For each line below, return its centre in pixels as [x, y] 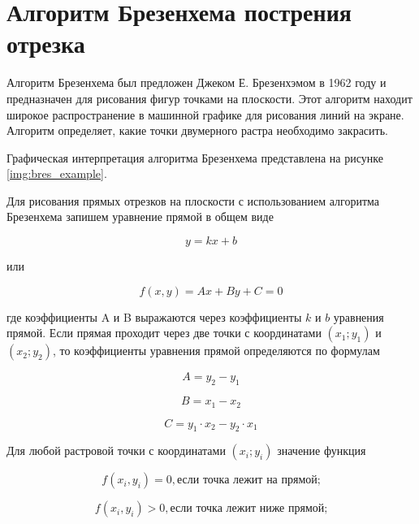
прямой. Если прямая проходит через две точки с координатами [164, 333]
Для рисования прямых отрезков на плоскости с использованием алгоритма [193, 200]
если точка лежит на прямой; [249, 481]
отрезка [46, 43]
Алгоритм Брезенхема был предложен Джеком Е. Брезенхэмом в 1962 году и [197, 82]
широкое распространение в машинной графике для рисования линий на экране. [205, 114]
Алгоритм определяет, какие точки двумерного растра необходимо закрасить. [197, 130]
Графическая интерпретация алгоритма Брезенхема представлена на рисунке [195, 157]
